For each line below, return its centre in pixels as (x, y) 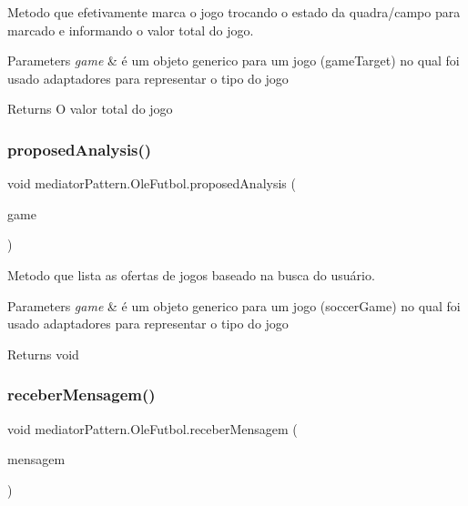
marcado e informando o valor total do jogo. (131, 30)
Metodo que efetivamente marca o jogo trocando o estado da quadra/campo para (234, 12)
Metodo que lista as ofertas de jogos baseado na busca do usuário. (191, 274)
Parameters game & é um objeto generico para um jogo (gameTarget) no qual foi (234, 61)
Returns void (43, 354)
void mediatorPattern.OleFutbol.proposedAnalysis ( (152, 183)
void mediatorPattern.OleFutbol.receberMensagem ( (153, 428)
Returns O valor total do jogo (90, 109)
